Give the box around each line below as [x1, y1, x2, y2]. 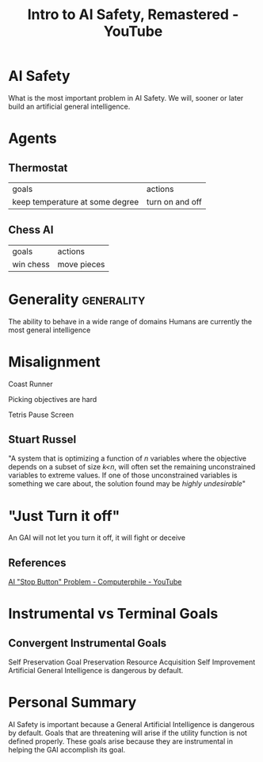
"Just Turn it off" [8, 507, 120, 525]
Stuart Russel [8, 433, 77, 446]
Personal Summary [8, 694, 137, 711]
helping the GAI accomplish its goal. [8, 745, 126, 755]
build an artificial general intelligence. [8, 101, 131, 111]
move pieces [57, 258, 105, 270]
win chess [12, 258, 50, 270]
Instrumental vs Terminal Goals [8, 605, 219, 623]
